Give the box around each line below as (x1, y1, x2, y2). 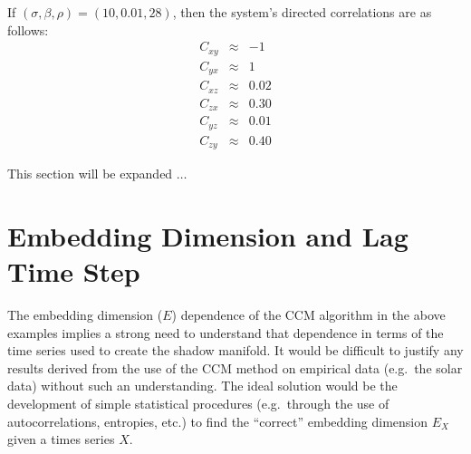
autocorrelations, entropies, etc (7, 411, 178, 430)
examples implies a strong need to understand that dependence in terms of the (7, 323, 444, 342)
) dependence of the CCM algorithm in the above (171, 305, 446, 324)
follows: (7, 20, 49, 39)
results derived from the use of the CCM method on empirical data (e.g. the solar (7, 358, 463, 377)
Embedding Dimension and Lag (7, 217, 409, 254)
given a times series (7, 430, 115, 449)
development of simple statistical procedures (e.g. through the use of (7, 393, 389, 412)
